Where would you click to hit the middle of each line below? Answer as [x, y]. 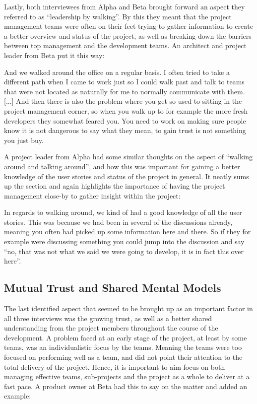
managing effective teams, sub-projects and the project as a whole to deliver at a [127, 376]
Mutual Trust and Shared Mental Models [113, 288]
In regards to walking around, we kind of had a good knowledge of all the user [123, 212]
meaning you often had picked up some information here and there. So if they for [128, 232]
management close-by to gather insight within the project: [92, 195]
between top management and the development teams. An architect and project [125, 45]
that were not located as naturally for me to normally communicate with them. [125, 91]
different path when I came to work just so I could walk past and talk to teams [124, 82]
